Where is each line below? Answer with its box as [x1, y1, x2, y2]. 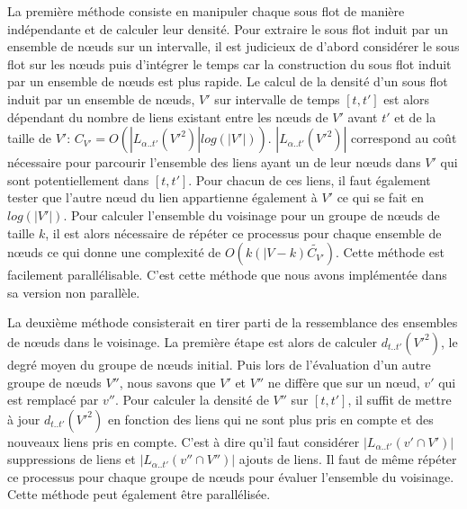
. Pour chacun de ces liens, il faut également [188, 170, 431, 189]
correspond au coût [351, 129, 457, 147]
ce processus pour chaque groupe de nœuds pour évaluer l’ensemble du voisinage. [7, 467, 454, 486]
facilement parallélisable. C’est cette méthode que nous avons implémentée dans [7, 265, 447, 284]
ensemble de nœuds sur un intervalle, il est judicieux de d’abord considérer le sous [7, 37, 460, 56]
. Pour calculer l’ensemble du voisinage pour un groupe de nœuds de [63, 205, 440, 224]
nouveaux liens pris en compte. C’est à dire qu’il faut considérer [7, 432, 360, 451]
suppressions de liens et [7, 450, 136, 469]
